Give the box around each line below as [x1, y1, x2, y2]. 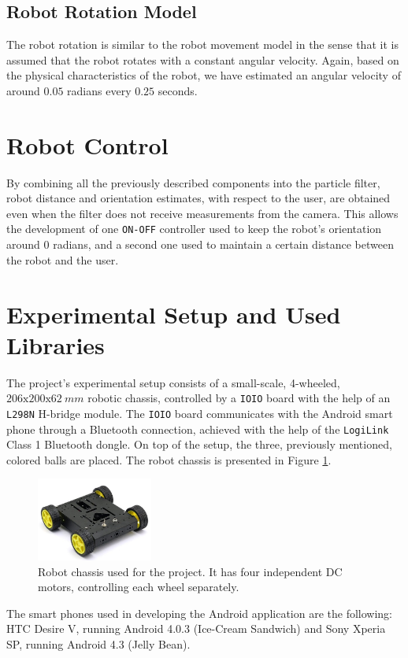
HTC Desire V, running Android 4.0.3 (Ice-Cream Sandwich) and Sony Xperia [6, 620, 386, 637]
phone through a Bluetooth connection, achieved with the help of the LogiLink [6, 420, 389, 437]
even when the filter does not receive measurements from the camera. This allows [6, 205, 399, 221]
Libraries [6, 328, 105, 360]
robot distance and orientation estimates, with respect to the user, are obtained [6, 190, 391, 206]
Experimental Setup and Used [6, 298, 341, 330]
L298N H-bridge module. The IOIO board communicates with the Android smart [6, 405, 393, 421]
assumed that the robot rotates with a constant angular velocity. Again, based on [6, 51, 399, 68]
